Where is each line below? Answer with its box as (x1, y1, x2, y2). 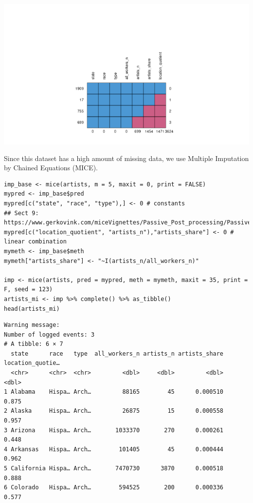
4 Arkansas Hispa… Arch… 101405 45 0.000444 (4, 445, 224, 453)
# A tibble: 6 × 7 (4, 341, 63, 348)
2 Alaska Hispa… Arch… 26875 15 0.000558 (4, 407, 224, 415)
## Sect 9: (4, 209, 39, 217)
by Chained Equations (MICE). (4, 162, 98, 173)
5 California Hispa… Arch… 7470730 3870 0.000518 (4, 465, 224, 472)
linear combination (4, 238, 67, 245)
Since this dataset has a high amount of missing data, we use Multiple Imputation (4, 153, 249, 163)
